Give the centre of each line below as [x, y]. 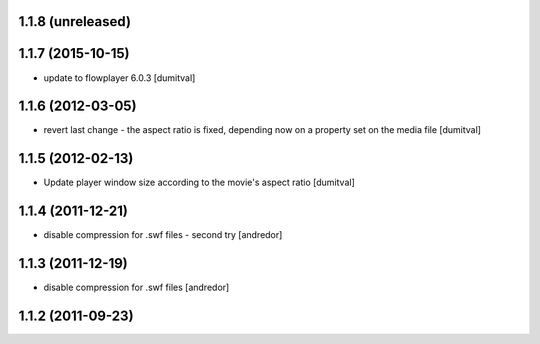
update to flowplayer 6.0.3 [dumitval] [119, 77]
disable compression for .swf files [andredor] [136, 287]
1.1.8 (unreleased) [75, 21]
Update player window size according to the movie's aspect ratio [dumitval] [199, 182]
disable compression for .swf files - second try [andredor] [163, 235]
